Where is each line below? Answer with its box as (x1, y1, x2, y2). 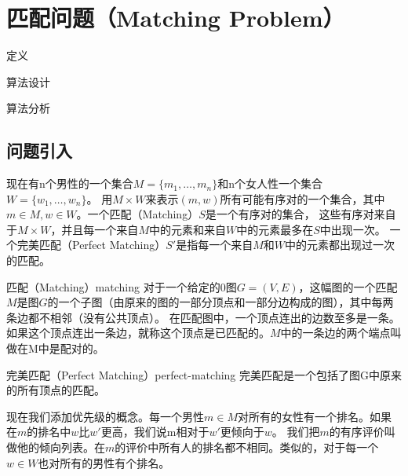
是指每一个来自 (176, 236, 253, 253)
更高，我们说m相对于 (100, 423, 209, 440)
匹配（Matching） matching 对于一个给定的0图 (6, 278, 237, 295)
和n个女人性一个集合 (217, 175, 322, 192)
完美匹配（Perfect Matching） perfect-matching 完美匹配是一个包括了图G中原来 (6, 366, 403, 383)
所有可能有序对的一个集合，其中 (220, 190, 385, 207)
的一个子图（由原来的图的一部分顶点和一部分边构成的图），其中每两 (47, 294, 394, 310)
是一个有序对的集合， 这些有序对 (205, 206, 374, 222)
